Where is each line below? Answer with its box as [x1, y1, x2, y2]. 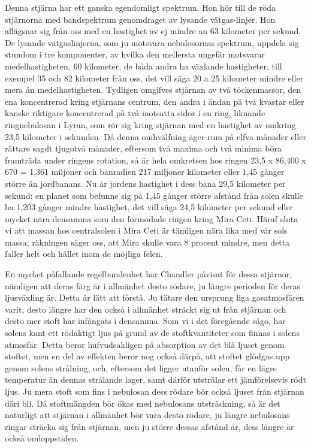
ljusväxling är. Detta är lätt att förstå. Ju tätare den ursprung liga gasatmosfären [5, 291, 304, 304]
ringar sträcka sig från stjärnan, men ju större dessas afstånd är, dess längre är [5, 420, 294, 432]
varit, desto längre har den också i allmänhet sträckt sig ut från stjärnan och [5, 302, 286, 315]
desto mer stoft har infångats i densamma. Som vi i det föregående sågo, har [5, 314, 286, 327]
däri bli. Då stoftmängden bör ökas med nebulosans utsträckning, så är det [5, 396, 280, 409]
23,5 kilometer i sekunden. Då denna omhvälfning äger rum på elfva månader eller [5, 130, 306, 143]
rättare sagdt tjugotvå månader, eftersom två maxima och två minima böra [5, 142, 282, 155]
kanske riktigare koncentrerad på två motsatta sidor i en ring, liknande [5, 107, 265, 119]
